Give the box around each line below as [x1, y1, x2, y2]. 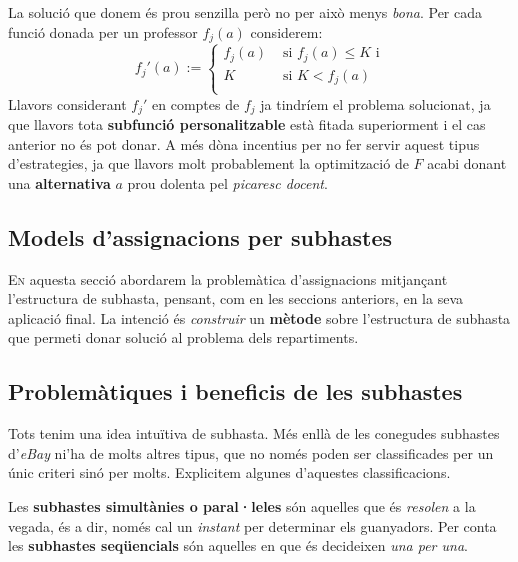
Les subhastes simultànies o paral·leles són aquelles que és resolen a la [8, 495, 476, 516]
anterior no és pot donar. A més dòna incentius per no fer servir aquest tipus [8, 133, 480, 154]
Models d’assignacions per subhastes [8, 221, 393, 252]
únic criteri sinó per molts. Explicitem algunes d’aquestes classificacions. [8, 462, 451, 483]
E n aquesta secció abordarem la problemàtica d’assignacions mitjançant [8, 268, 448, 289]
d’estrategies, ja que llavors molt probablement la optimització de [8, 153, 409, 174]
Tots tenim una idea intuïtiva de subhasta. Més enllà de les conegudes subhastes [8, 423, 500, 444]
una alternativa [8, 172, 111, 193]
